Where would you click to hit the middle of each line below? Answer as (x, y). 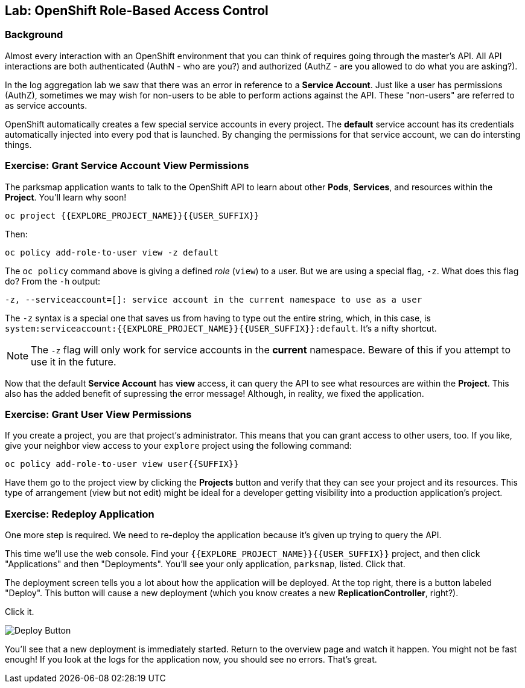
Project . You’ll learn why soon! (66, 197)
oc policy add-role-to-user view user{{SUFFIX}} (122, 464)
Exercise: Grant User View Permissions (98, 414)
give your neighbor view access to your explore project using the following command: (178, 446)
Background (34, 35)
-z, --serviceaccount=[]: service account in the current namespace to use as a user (214, 299)
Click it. (20, 612)
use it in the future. (74, 362)
